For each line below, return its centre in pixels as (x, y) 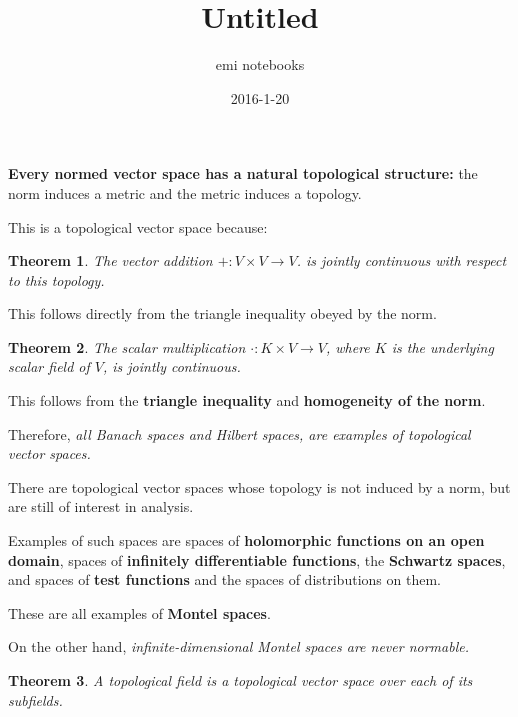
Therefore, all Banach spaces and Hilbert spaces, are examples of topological (239, 433)
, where (347, 346)
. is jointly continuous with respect (401, 260)
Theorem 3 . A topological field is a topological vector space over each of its (240, 680)
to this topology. (56, 279)
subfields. (35, 699)
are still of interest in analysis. (101, 506)
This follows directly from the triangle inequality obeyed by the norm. (222, 313)
